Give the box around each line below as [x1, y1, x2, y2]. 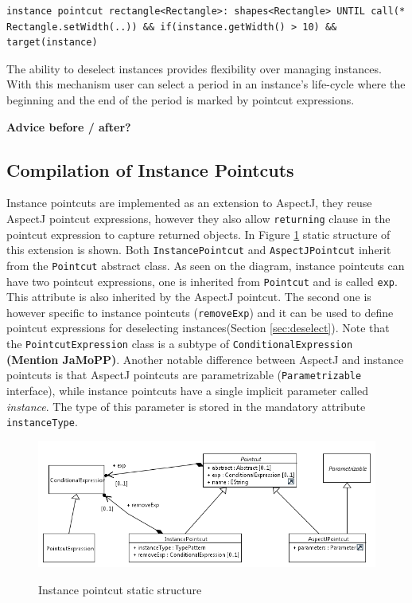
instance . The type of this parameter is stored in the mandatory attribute [6, 397, 366, 414]
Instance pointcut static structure [38, 581, 202, 598]
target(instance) [6, 37, 98, 49]
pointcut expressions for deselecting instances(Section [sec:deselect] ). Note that [6, 319, 390, 336]
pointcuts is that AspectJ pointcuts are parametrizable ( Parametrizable [6, 366, 362, 383]
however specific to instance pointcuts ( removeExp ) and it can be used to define [6, 303, 394, 320]
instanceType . [6, 413, 78, 430]
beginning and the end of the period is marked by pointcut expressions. [6, 91, 355, 108]
